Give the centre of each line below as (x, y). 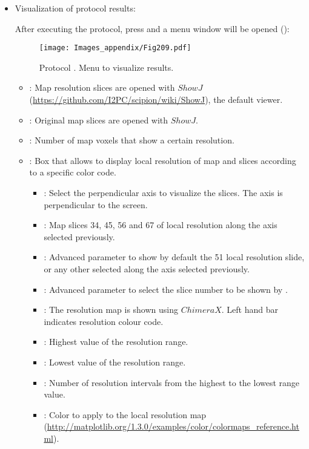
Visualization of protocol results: (75, 8)
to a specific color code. (73, 172)
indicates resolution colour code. (104, 321)
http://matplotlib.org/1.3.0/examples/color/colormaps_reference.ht (173, 426)
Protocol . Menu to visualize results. (106, 67)
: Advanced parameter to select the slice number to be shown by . (166, 289)
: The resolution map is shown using (111, 310)
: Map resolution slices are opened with (102, 87)
